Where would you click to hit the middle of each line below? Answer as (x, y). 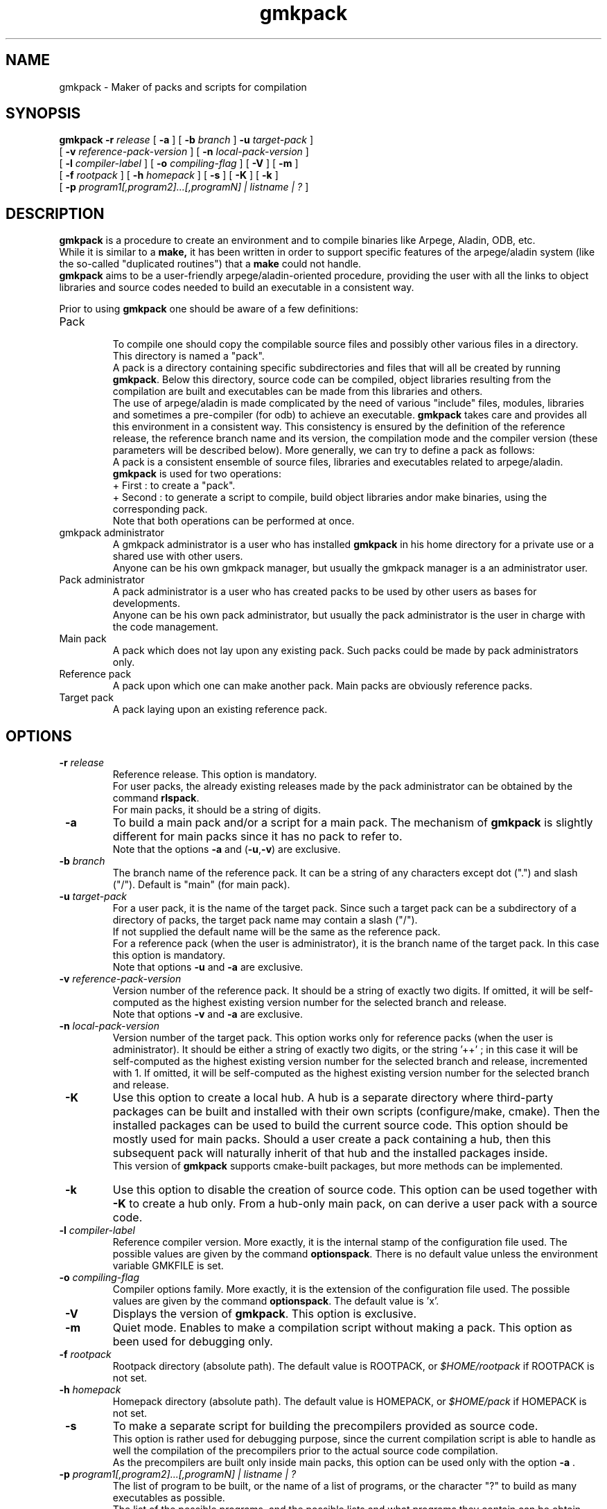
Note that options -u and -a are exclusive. (208, 967)
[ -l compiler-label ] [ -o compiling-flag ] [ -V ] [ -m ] (179, 164)
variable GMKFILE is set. (168, 1266)
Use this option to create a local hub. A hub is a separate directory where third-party (333, 1098)
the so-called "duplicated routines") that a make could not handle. (210, 264)
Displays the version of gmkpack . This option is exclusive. (265, 1314)
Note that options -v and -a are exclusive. (208, 1014)
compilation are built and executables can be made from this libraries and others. (298, 391)
